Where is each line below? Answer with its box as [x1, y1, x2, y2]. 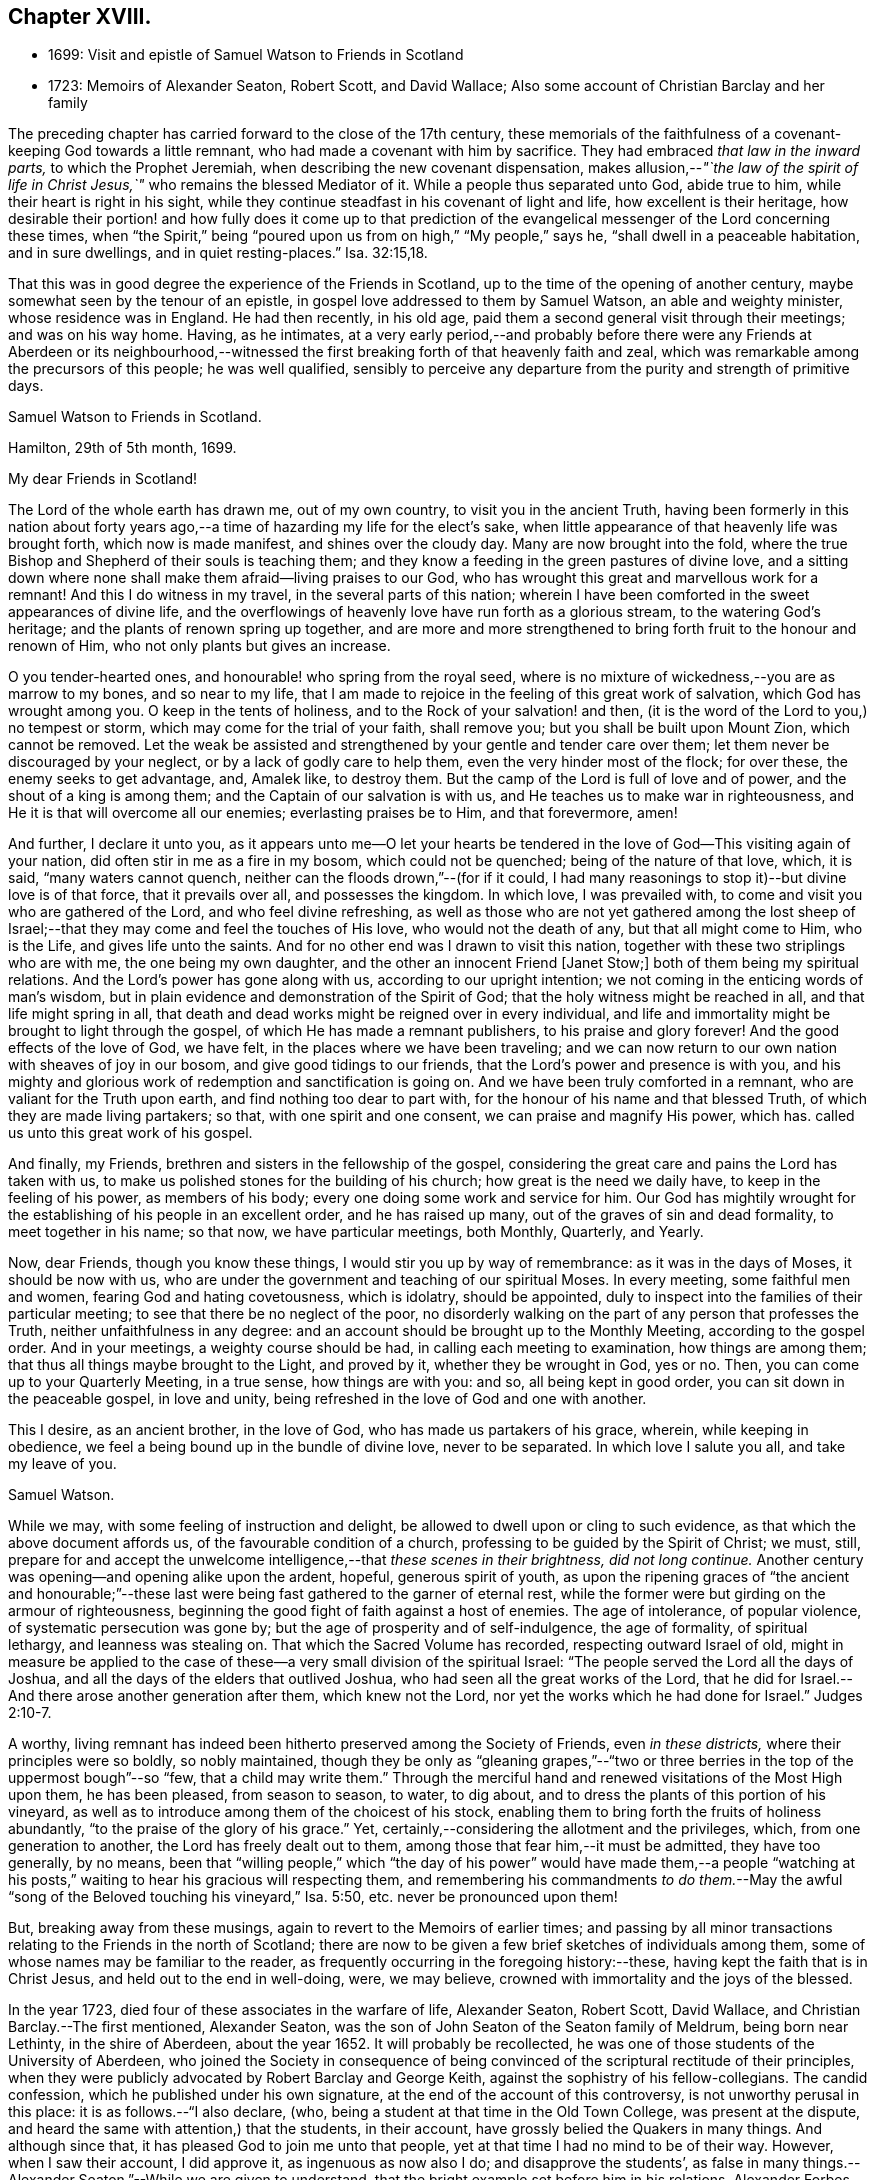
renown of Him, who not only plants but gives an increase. [8, 637, 391, 655]
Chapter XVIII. [8, 4, 152, 29]
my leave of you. [8, 1455, 117, 1473]
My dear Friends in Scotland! [8, 470, 198, 488]
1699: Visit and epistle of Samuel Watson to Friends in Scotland [48, 46, 464, 64]
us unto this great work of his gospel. [8, 1124, 253, 1142]
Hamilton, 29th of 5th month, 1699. [8, 439, 237, 457]
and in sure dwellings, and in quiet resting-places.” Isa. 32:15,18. [8, 244, 428, 262]
